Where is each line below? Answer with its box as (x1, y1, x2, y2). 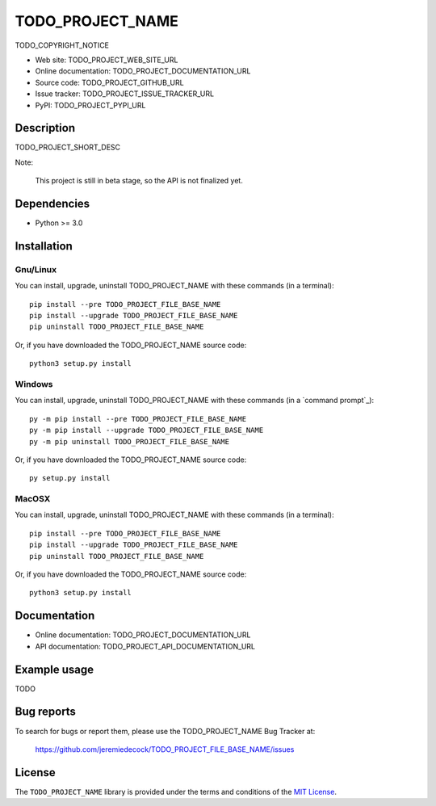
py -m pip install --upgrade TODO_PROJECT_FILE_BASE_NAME (29, 426, 264, 435)
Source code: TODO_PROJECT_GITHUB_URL (35, 78, 185, 87)
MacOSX (15, 493, 51, 505)
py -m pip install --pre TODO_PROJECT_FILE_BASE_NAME (29, 414, 246, 423)
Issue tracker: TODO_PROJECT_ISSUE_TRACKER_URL (35, 89, 214, 99)
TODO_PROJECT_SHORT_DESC (15, 142, 121, 153)
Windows (15, 378, 53, 389)
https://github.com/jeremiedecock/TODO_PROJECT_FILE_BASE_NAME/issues (35, 744, 295, 754)
